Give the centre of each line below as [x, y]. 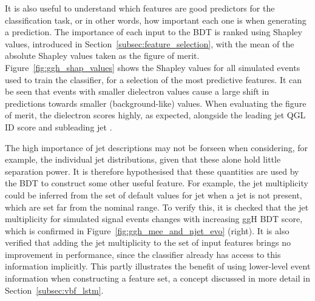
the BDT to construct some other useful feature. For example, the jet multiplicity [157, 183]
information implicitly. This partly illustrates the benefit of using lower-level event [158, 266]
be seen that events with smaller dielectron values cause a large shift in [137, 91]
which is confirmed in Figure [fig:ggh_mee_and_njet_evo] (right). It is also [147, 230]
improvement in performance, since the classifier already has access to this [143, 254]
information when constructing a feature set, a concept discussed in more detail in [157, 278]
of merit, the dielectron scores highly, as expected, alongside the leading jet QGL [155, 115]
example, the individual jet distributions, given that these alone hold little [143, 159]
